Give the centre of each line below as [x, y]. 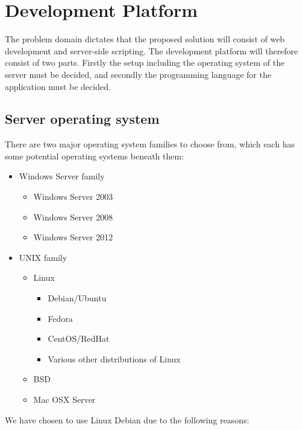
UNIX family [43, 257]
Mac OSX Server [64, 400]
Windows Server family [62, 176]
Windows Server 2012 [73, 237]
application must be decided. [58, 86]
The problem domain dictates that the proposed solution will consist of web [145, 39]
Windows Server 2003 [73, 197]
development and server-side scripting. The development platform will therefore [151, 50]
